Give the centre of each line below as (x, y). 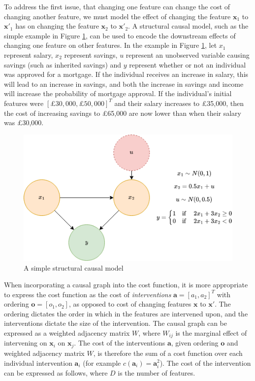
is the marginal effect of (211, 333)
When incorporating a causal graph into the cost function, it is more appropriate (126, 285)
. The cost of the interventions (120, 343)
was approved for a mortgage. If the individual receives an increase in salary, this (126, 74)
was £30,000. (24, 122)
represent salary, (29, 54)
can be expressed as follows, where (56, 372)
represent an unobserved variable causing (188, 54)
